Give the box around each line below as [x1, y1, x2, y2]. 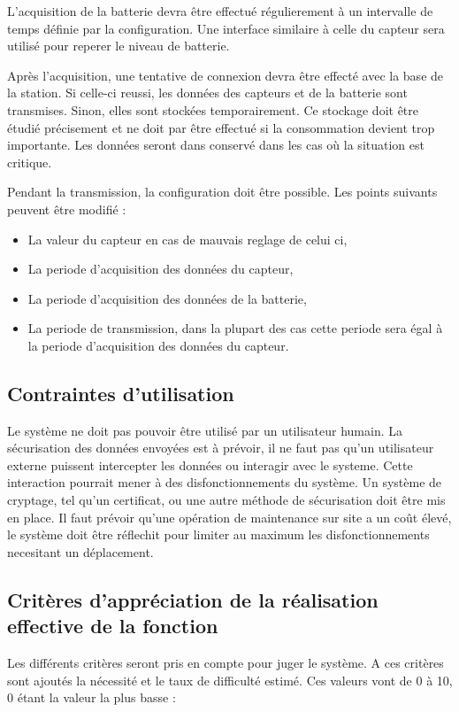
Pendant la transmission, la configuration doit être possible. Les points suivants [7, 182, 438, 201]
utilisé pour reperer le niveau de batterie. [7, 36, 230, 55]
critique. [7, 152, 52, 171]
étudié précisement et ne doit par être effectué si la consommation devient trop [7, 118, 435, 136]
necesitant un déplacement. [7, 542, 154, 561]
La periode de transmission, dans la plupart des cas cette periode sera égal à [27, 319, 443, 337]
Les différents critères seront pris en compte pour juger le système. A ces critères [7, 654, 444, 672]
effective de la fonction [7, 612, 218, 639]
